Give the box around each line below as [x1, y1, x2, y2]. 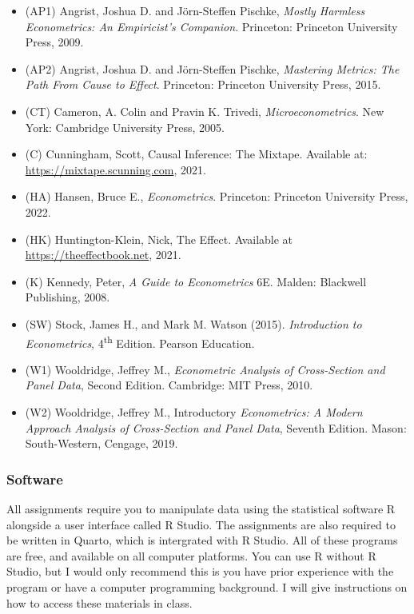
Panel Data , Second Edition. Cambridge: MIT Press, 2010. [25, 377, 313, 393]
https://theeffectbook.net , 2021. [25, 246, 181, 263]
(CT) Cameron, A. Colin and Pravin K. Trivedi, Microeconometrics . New [25, 102, 384, 119]
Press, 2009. [25, 34, 84, 50]
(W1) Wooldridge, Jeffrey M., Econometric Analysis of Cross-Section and [25, 361, 385, 377]
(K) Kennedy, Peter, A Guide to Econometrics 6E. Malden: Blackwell [25, 273, 367, 289]
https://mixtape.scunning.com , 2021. [25, 161, 206, 177]
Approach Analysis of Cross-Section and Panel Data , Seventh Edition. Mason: [25, 419, 407, 436]
